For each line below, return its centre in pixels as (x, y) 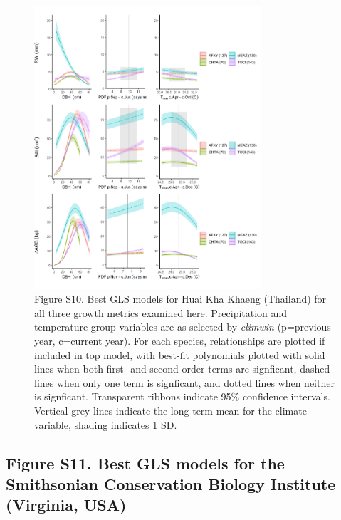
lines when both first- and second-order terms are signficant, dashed (182, 369)
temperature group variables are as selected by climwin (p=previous (183, 327)
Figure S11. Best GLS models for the (145, 463)
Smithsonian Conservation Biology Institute (171, 483)
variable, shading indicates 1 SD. (106, 424)
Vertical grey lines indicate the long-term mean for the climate (170, 410)
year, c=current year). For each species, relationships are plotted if (180, 340)
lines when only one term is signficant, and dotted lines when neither (184, 382)
